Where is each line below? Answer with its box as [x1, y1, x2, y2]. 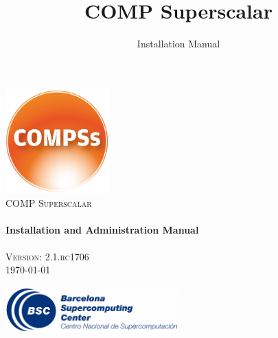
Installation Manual [137, 36, 220, 51]
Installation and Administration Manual [5, 222, 199, 236]
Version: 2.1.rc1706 [5, 249, 89, 263]
